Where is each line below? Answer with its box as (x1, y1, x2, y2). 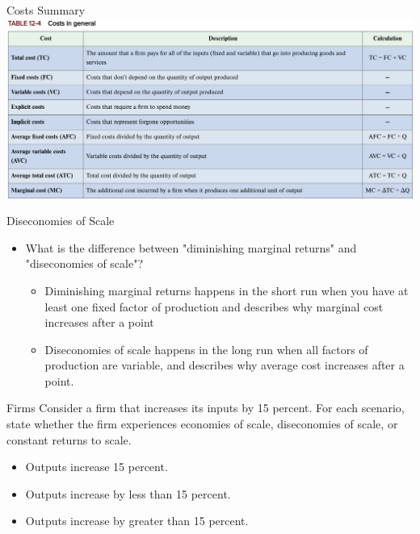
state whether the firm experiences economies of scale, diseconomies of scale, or (6, 415, 398, 432)
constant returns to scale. (6, 431, 132, 448)
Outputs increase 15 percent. (25, 458, 168, 475)
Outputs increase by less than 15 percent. (25, 485, 231, 502)
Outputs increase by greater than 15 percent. (25, 512, 249, 529)
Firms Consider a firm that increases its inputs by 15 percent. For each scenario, (6, 399, 405, 416)
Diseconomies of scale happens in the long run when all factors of (44, 340, 368, 357)
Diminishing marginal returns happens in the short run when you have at (44, 282, 409, 298)
